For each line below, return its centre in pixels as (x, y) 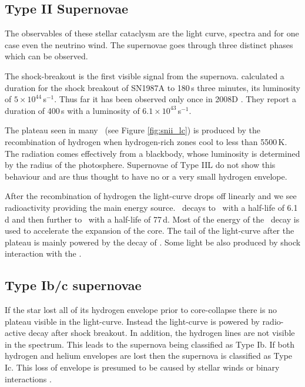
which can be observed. (46, 56)
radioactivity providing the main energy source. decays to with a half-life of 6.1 (151, 207)
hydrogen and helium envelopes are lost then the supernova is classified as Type (149, 356)
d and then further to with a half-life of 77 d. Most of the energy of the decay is (152, 219)
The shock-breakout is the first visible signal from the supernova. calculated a (145, 75)
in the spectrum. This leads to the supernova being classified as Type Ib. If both (150, 344)
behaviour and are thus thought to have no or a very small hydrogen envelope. (146, 176)
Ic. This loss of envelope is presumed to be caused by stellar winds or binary (142, 367)
